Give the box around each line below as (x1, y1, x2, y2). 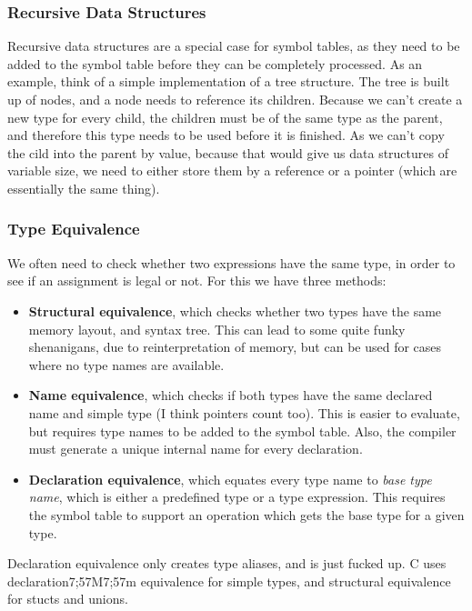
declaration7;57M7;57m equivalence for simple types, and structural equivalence (7, 571, 451, 590)
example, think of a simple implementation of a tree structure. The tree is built (7, 72, 450, 91)
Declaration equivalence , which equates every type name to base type (28, 469, 432, 488)
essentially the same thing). (7, 178, 160, 197)
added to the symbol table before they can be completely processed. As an (7, 54, 423, 73)
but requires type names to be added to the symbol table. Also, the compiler (28, 421, 457, 440)
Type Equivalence (7, 217, 140, 240)
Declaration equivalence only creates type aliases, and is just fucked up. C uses (7, 554, 447, 573)
